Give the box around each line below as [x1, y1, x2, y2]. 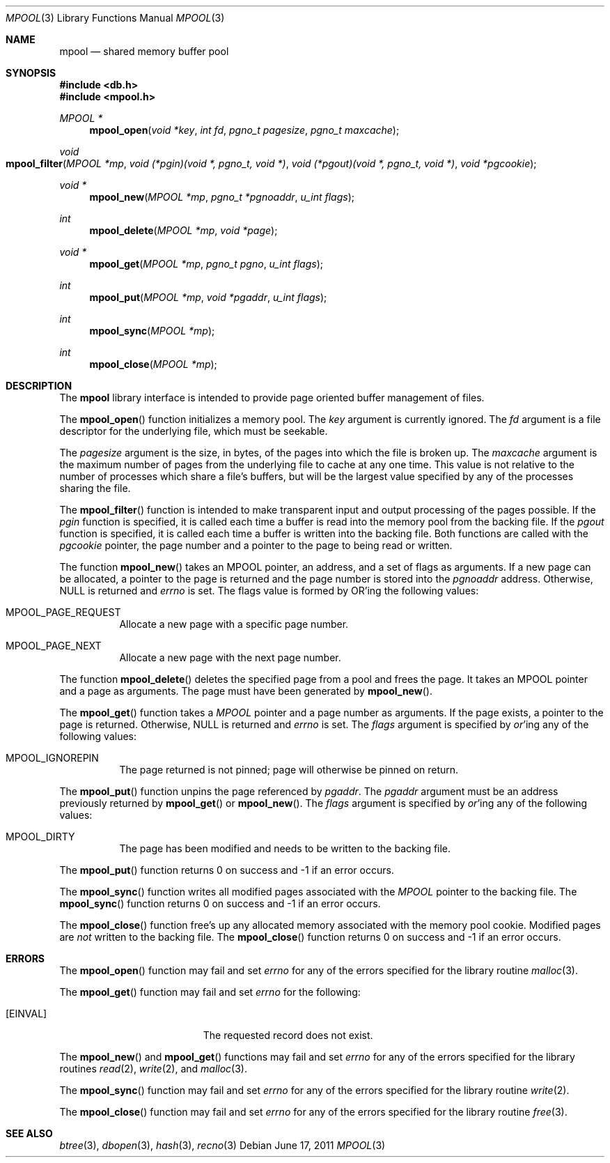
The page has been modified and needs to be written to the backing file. [119, 842, 451, 854]
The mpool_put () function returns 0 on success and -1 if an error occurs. [59, 864, 394, 876]
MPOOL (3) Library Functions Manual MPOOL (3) [6, 12, 225, 24]
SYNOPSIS [6, 67, 56, 79]
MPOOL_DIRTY [6, 831, 75, 842]
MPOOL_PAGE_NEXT [6, 640, 102, 652]
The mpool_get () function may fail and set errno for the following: [59, 986, 361, 998]
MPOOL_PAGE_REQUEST [6, 606, 121, 618]
